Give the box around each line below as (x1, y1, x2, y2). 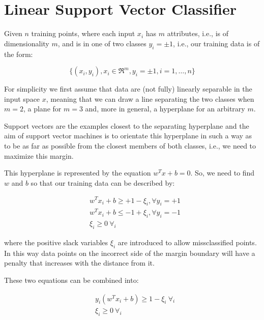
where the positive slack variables (4, 237, 108, 248)
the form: (4, 48, 33, 59)
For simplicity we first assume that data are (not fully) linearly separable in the (4, 83, 252, 94)
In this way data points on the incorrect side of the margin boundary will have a (4, 247, 255, 258)
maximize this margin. (4, 150, 74, 161)
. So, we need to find (190, 167, 255, 178)
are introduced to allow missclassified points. (118, 237, 257, 248)
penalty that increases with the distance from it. (4, 257, 155, 268)
